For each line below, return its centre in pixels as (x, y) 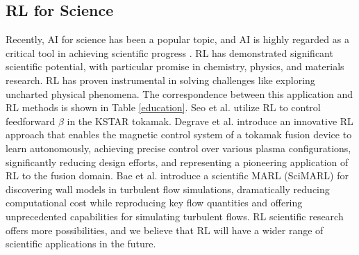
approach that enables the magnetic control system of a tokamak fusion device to (179, 134)
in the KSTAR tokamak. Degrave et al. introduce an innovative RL (210, 121)
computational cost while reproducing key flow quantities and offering (154, 203)
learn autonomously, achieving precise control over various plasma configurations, (178, 148)
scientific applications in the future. (81, 244)
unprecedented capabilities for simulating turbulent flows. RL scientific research (175, 216)
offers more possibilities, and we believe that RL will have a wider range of (165, 230)
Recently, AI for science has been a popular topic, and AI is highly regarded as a (177, 39)
